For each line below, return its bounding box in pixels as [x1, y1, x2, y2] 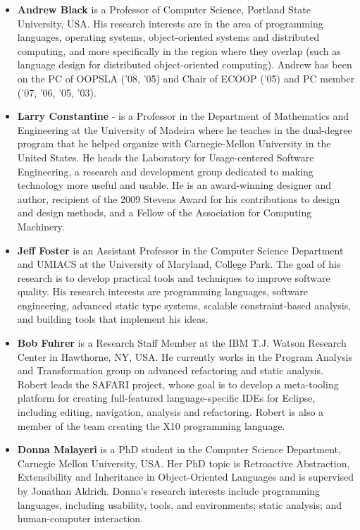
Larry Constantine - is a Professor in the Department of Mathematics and [17, 109, 349, 123]
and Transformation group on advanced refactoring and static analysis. [17, 363, 323, 378]
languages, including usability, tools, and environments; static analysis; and [17, 497, 342, 512]
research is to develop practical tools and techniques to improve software [17, 270, 330, 285]
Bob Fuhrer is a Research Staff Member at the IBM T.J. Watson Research [17, 335, 347, 350]
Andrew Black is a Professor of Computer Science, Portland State [17, 2, 311, 16]
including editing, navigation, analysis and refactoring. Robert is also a [17, 405, 324, 419]
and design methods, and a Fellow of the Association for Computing [17, 205, 312, 220]
